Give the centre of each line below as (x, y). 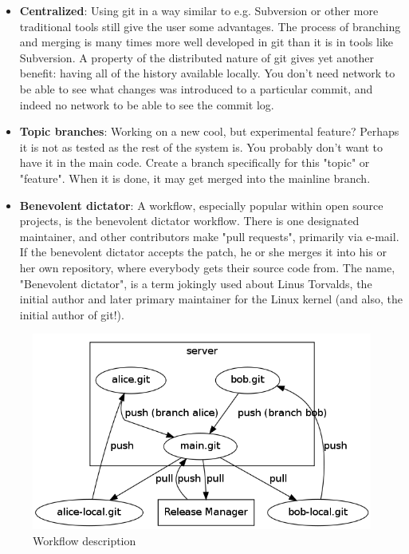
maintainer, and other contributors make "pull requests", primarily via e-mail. (209, 236)
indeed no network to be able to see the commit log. (147, 104)
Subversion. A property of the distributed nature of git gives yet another (197, 57)
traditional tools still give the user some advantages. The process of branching (210, 26)
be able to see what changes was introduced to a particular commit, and (196, 88)
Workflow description (85, 540)
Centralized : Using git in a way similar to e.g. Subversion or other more (199, 10)
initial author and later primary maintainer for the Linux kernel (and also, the (211, 299)
